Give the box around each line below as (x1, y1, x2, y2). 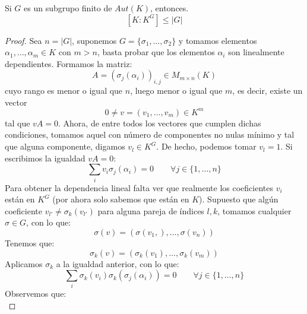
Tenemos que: (5, 236, 55, 249)
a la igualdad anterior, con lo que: (56, 257, 179, 269)
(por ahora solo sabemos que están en (52, 193, 189, 205)
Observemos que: (5, 287, 67, 300)
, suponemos (72, 34, 117, 46)
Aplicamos (5, 257, 43, 269)
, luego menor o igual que (130, 84, 223, 97)
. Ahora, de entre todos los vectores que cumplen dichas (58, 116, 261, 129)
